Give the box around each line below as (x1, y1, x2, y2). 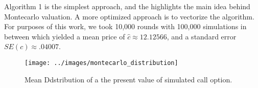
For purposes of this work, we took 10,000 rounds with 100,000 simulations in (4, 21, 247, 32)
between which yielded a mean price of (4, 31, 125, 41)
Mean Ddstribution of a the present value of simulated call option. (25, 74, 232, 84)
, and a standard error (167, 31, 237, 41)
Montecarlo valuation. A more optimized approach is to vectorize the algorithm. (4, 11, 254, 21)
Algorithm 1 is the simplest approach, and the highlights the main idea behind (4, 1, 250, 11)
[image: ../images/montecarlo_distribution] (25, 59, 178, 67)
